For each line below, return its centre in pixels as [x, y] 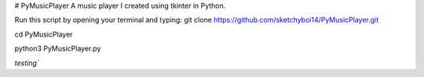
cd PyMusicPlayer [44, 34]
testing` [27, 63]
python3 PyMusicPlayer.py [58, 49]
